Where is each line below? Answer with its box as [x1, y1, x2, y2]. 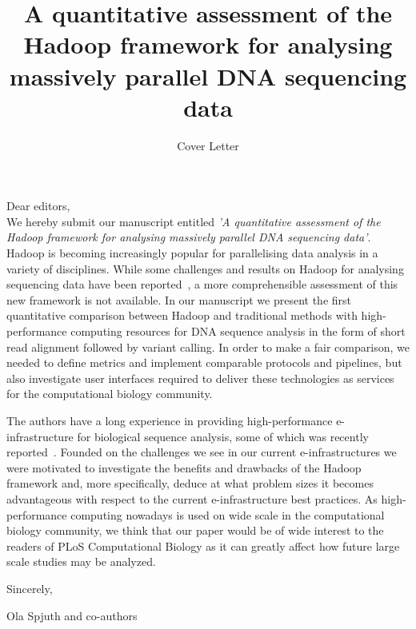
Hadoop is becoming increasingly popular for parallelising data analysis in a [6, 245, 378, 261]
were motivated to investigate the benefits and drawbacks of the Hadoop [6, 459, 362, 476]
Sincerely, [6, 579, 53, 596]
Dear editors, [6, 197, 70, 214]
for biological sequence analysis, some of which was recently [77, 428, 369, 444]
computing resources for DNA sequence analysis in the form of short [70, 323, 406, 340]
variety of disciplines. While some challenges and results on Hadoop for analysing [6, 260, 404, 277]
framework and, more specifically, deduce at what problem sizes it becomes [6, 475, 374, 492]
